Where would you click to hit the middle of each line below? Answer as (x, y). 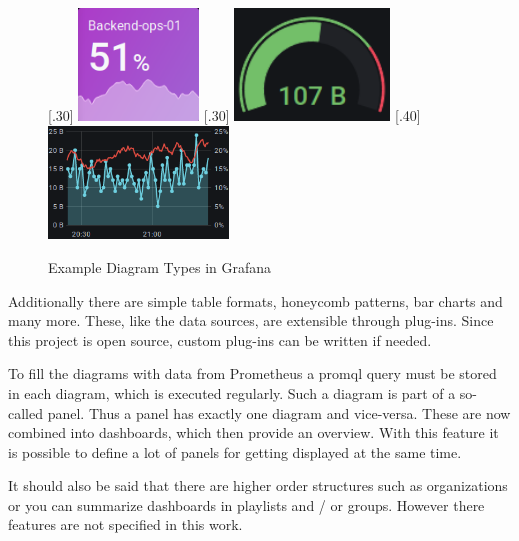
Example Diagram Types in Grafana (160, 266)
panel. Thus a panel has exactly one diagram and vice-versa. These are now (279, 412)
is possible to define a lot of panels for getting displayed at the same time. (235, 451)
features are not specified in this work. (125, 524)
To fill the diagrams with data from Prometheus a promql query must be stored (252, 373)
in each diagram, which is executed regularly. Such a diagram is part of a (232, 392)
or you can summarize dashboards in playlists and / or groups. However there (246, 504)
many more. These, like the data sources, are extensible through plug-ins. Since (251, 320)
